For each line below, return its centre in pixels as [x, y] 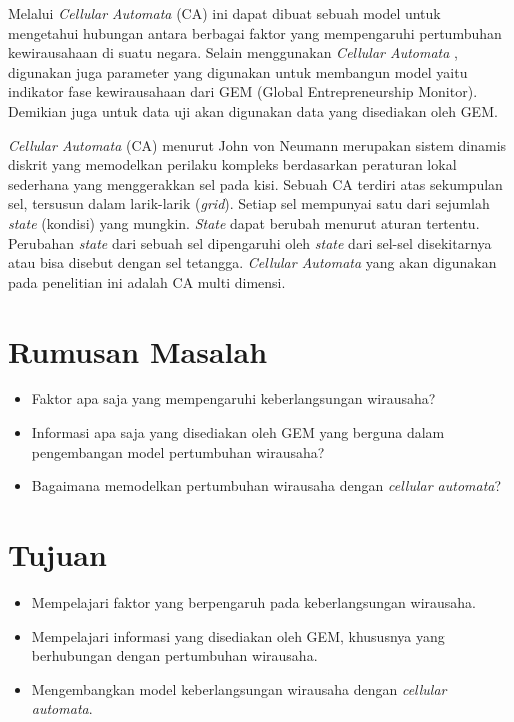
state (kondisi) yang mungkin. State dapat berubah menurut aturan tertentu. [244, 222]
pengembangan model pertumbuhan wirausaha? [178, 451]
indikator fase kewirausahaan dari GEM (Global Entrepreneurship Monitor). [243, 91]
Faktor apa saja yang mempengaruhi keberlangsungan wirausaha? [233, 398]
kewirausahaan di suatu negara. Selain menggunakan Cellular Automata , [233, 52]
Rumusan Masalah [138, 350]
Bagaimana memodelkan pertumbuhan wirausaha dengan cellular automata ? [266, 485]
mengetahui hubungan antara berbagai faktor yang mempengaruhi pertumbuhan [255, 32]
